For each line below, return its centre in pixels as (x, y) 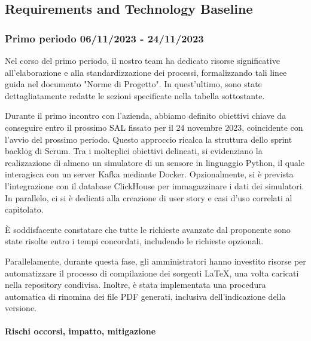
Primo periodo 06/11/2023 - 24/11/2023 (104, 38)
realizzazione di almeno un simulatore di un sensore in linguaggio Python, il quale (155, 162)
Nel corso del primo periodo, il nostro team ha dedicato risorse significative (142, 60)
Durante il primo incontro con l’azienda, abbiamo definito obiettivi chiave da (146, 116)
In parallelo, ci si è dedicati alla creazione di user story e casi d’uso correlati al (149, 197)
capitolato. (24, 209)
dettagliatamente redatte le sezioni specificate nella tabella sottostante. (135, 95)
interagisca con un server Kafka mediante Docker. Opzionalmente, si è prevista (149, 174)
